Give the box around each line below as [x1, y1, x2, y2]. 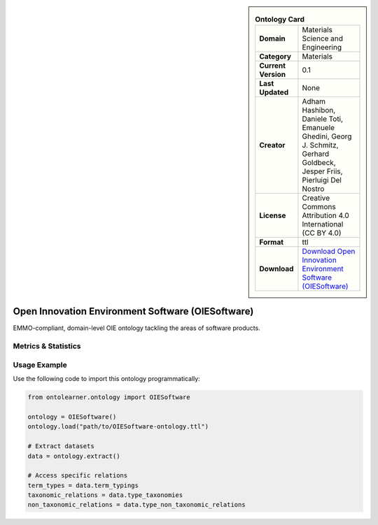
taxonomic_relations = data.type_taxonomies [27, 491, 183, 499]
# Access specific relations [27, 472, 128, 480]
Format [259, 238, 283, 247]
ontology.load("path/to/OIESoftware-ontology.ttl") [27, 423, 209, 431]
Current [259, 61, 286, 71]
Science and [302, 34, 343, 43]
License [259, 210, 286, 220]
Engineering [302, 43, 342, 52]
